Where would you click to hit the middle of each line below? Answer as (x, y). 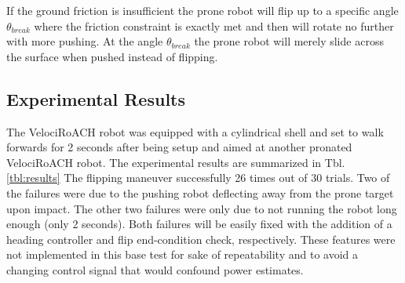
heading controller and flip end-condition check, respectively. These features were (201, 239)
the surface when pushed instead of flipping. (112, 56)
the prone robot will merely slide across (289, 41)
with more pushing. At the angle (85, 41)
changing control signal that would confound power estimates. (155, 269)
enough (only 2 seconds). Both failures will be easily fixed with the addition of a (199, 224)
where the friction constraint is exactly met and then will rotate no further (214, 25)
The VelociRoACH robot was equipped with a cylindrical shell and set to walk (195, 131)
